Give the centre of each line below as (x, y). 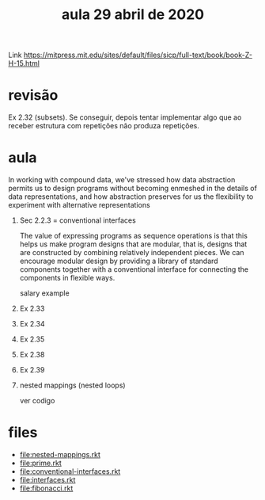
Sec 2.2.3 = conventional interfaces (78, 220)
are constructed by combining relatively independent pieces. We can (132, 253)
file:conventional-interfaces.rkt (70, 471)
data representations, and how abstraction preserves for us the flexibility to (131, 197)
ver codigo (37, 401)
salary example (44, 293)
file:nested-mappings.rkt (60, 454)
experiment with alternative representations (79, 205)
